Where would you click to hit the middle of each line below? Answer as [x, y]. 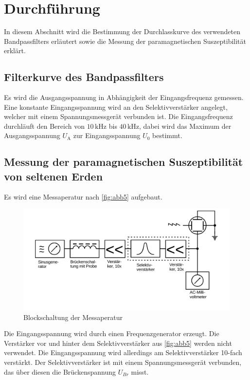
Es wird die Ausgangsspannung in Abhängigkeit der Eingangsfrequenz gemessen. [124, 97]
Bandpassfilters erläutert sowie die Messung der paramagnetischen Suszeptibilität [125, 41]
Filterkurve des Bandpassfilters [84, 77]
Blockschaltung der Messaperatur [73, 317]
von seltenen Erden [54, 176]
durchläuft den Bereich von [44, 126]
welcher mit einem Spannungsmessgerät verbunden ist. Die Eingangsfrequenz [118, 116]
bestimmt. [167, 135]
